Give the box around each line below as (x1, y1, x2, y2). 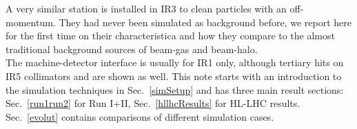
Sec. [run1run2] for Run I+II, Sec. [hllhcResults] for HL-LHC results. (6, 96, 300, 110)
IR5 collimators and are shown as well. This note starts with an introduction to (6, 68, 342, 83)
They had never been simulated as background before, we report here (59, 14, 352, 29)
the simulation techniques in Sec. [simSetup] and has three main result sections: (6, 82, 344, 97)
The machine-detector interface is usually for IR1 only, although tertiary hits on (6, 55, 344, 70)
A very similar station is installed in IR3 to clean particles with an (6, 1, 287, 15)
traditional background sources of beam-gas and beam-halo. (6, 41, 258, 56)
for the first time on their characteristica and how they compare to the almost (6, 28, 335, 43)
